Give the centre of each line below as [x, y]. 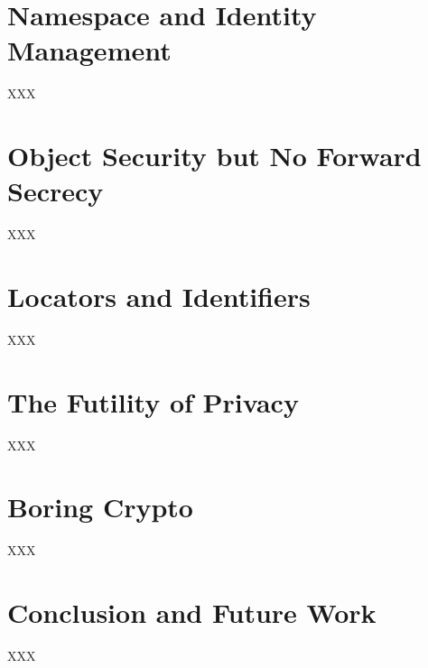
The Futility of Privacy [153, 401]
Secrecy [56, 191]
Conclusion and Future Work [192, 612]
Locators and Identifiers [159, 296]
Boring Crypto [100, 507]
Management [89, 50]
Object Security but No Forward [214, 156]
